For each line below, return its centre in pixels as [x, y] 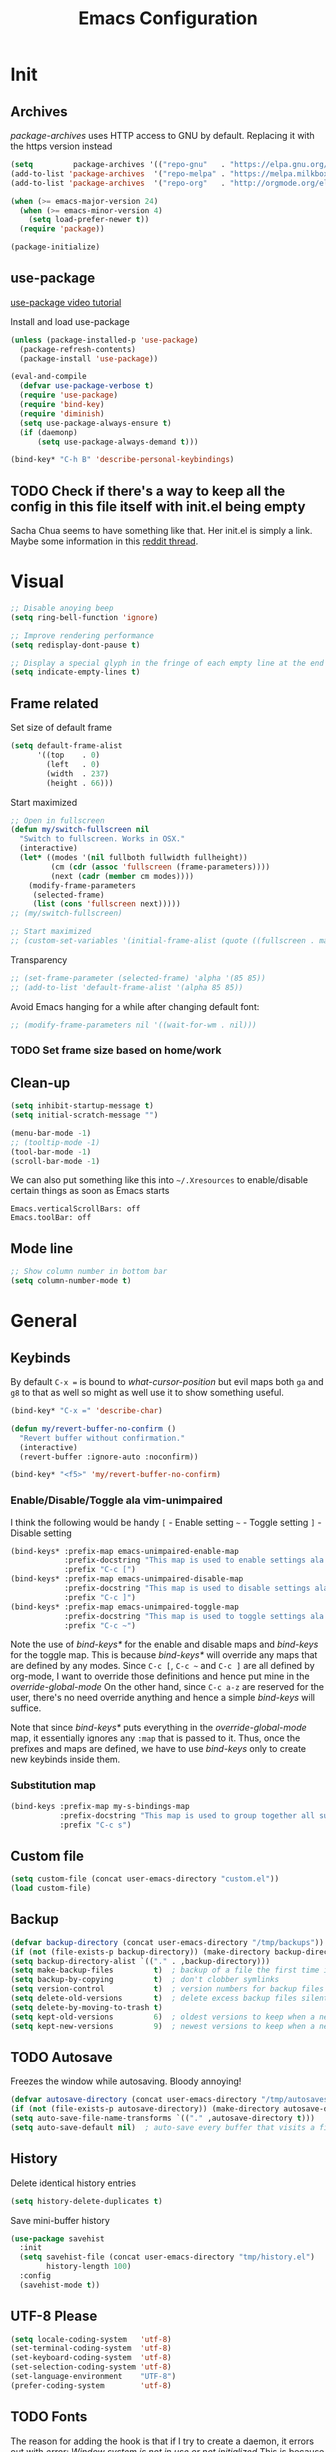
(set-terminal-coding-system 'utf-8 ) [91, 2348]
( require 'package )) [62, 229]
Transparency [39, 959]
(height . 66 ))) [80, 783]
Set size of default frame [61, 728]
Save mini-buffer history [60, 2220]
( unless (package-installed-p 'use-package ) [104, 340]
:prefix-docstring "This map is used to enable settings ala [194, 1560]
